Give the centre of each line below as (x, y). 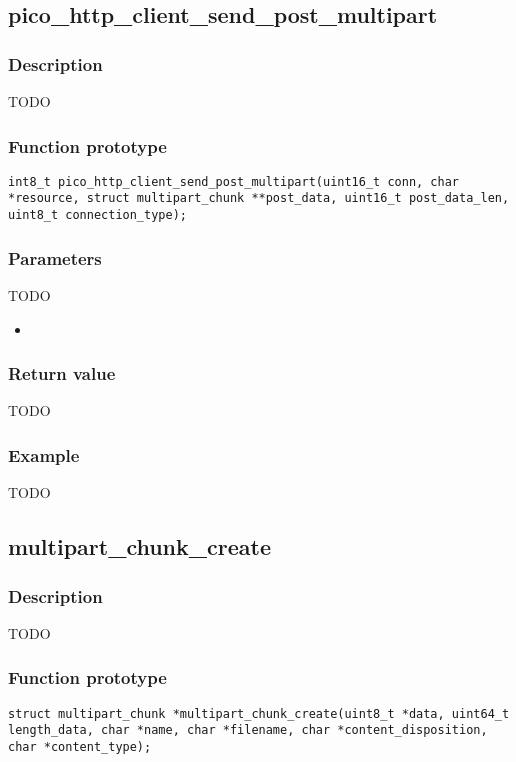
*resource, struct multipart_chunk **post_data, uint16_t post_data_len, (259, 198)
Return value (62, 373)
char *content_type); (80, 746)
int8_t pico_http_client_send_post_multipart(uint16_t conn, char (234, 181)
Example (44, 454)
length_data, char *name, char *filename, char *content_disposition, (248, 730)
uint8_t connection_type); (97, 215)
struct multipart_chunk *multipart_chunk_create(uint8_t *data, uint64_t (259, 713)
